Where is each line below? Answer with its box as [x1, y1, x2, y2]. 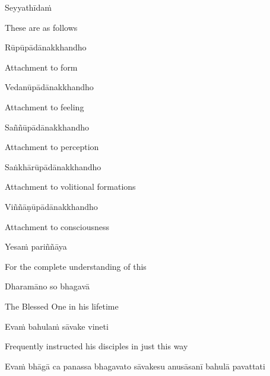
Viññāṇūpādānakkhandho [5, 200, 98, 212]
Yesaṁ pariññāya [5, 240, 67, 253]
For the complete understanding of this [5, 260, 147, 272]
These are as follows [5, 21, 78, 33]
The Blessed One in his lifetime [5, 299, 119, 312]
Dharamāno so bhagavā [5, 280, 90, 292]
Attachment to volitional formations [5, 180, 136, 193]
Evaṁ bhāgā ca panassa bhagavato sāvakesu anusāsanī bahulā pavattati [5, 359, 265, 372]
